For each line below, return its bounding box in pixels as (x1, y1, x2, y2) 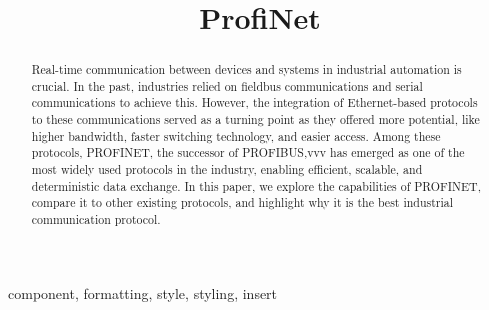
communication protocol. (31, 211, 161, 228)
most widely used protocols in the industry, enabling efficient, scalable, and (31, 161, 423, 178)
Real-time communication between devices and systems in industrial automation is (31, 61, 462, 78)
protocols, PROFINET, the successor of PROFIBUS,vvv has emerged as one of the (31, 144, 465, 161)
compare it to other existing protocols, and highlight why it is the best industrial (31, 194, 454, 211)
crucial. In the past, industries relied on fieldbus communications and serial (31, 77, 423, 94)
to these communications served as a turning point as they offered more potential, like (31, 111, 480, 128)
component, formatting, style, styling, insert (8, 282, 278, 303)
